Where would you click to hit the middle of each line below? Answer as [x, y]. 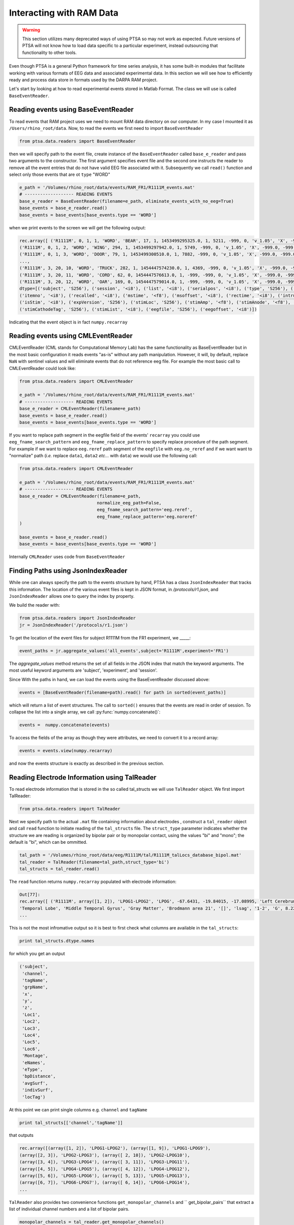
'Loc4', [31, 1035]
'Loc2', [31, 1021]
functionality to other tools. [49, 52]
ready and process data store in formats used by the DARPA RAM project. [83, 80]
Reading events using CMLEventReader [71, 336]
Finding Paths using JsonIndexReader [68, 571]
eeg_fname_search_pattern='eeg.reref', [145, 510]
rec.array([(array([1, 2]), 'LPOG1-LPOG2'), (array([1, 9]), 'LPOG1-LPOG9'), [115, 1148]
